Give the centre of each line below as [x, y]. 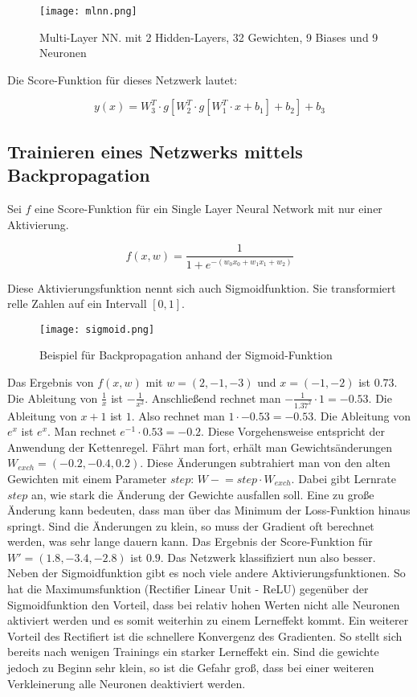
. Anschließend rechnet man [213, 398]
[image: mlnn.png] [88, 11]
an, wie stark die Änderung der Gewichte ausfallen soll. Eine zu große [202, 494]
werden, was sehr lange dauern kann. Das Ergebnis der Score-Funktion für [190, 541]
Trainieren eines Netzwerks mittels [155, 151]
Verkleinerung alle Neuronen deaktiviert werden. [127, 683]
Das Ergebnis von [51, 382]
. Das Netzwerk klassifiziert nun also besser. [268, 557]
